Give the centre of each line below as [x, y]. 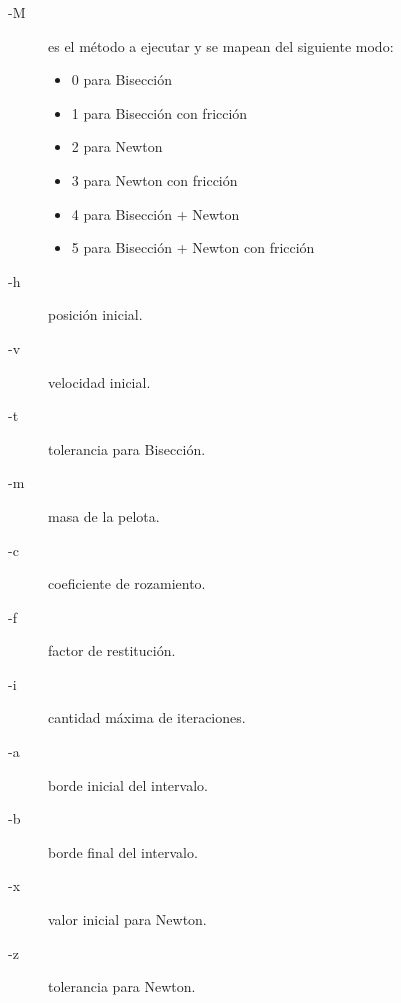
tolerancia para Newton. [122, 986]
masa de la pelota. [104, 515]
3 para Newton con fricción [154, 179]
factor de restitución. [112, 650]
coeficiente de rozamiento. [127, 583]
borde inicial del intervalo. [128, 784]
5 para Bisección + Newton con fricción [193, 247]
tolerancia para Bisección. [127, 448]
